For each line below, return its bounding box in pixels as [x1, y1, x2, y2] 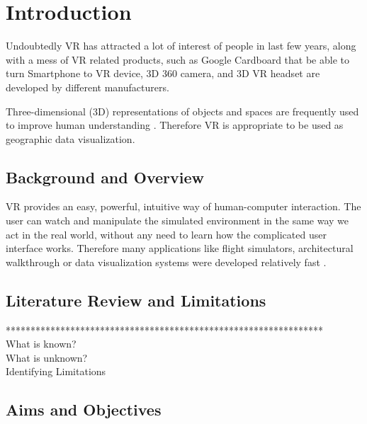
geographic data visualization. [6, 131, 135, 146]
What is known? [6, 336, 77, 351]
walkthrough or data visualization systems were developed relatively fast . [6, 254, 327, 269]
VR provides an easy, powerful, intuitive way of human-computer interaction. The [6, 199, 361, 214]
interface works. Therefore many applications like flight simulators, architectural [6, 241, 354, 256]
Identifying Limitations [6, 364, 106, 379]
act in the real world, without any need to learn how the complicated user [6, 227, 327, 241]
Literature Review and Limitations [6, 289, 266, 311]
